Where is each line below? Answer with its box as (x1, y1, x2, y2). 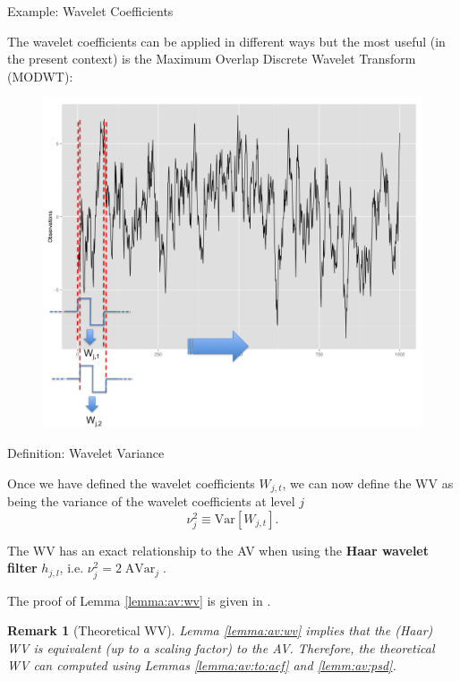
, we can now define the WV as (282, 473, 454, 492)
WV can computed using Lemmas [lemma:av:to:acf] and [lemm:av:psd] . (7, 656, 396, 675)
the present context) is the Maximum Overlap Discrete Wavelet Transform (7, 49, 416, 68)
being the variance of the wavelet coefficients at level (7, 492, 295, 511)
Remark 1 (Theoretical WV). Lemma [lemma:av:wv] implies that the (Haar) (7, 621, 433, 640)
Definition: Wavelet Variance (7, 444, 165, 462)
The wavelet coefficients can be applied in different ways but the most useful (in (7, 31, 446, 50)
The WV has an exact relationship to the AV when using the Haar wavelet (7, 540, 429, 559)
